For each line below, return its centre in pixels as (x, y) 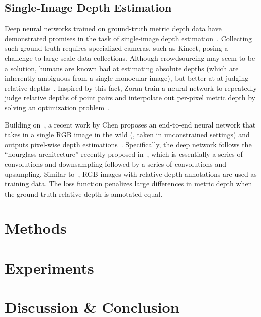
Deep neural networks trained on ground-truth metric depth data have (113, 28)
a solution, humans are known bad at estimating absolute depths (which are (122, 68)
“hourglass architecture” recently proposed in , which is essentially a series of (124, 154)
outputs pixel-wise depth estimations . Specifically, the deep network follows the (128, 144)
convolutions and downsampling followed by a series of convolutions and (116, 164)
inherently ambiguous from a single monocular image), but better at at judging (127, 78)
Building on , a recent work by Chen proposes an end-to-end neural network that (130, 124)
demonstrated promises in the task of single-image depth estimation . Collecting (128, 38)
